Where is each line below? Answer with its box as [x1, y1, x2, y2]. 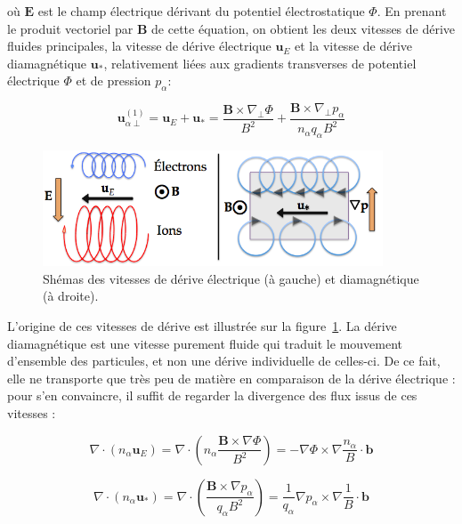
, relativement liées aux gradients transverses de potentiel [103, 53, 417, 72]
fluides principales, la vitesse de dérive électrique [7, 36, 272, 55]
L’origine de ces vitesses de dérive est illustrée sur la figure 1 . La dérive [7, 316, 397, 335]
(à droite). [43, 286, 99, 305]
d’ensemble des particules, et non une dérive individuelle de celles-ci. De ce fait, [7, 351, 441, 370]
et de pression [76, 71, 151, 90]
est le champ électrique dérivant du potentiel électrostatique [37, 2, 365, 20]
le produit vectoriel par [7, 19, 134, 37]
